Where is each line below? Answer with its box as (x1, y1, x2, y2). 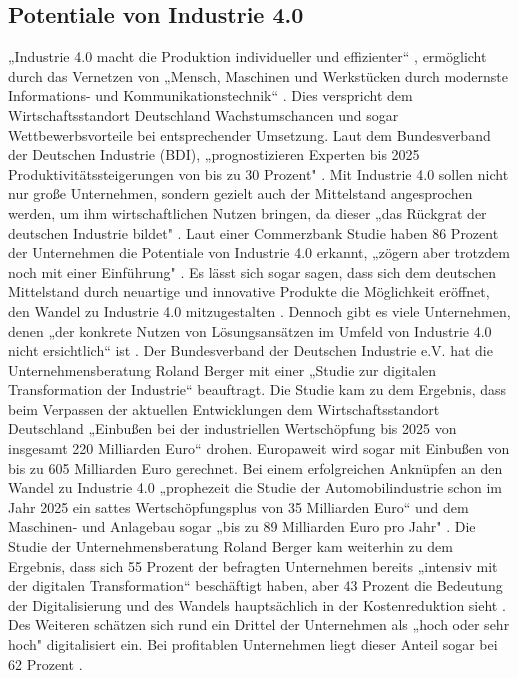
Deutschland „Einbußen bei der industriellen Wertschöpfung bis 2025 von (8, 418, 457, 439)
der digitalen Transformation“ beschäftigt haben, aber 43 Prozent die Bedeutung (8, 575, 503, 596)
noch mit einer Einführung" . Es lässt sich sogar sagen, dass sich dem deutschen (8, 261, 496, 282)
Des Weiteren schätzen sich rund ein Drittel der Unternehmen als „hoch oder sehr (8, 614, 510, 635)
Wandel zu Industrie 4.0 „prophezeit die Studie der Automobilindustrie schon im (8, 477, 502, 498)
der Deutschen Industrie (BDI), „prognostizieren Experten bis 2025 (8, 144, 420, 165)
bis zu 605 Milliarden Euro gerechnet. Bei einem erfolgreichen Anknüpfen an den (8, 457, 503, 478)
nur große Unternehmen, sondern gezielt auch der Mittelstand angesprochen (8, 183, 473, 204)
